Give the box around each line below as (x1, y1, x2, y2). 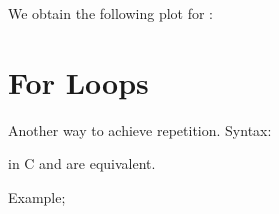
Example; (8, 186, 66, 207)
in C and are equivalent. (8, 153, 156, 174)
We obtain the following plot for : (8, 3, 214, 23)
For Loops (8, 61, 149, 102)
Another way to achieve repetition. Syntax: (8, 119, 272, 140)
